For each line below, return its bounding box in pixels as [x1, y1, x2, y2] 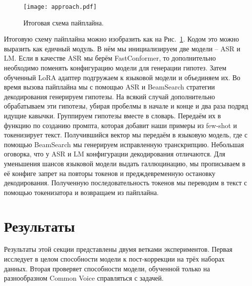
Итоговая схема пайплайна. [23, 17, 104, 27]
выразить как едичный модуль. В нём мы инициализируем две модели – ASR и [4, 43, 240, 53]
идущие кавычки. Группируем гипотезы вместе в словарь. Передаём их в [4, 110, 221, 120]
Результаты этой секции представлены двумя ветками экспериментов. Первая [4, 244, 233, 254]
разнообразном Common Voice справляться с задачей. [4, 273, 164, 283]
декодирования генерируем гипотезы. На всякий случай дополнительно [4, 91, 215, 101]
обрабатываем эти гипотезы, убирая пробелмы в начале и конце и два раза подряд [4, 101, 249, 111]
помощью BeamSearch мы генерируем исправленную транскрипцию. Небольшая [4, 139, 244, 149]
